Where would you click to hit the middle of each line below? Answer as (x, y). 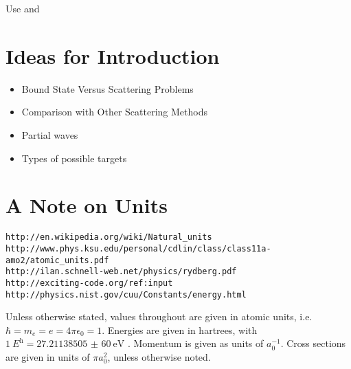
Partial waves (50, 134)
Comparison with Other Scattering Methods (114, 112)
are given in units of (48, 356)
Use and (23, 8)
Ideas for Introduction (113, 55)
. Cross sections (313, 343)
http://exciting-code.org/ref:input (89, 283)
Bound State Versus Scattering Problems (107, 88)
